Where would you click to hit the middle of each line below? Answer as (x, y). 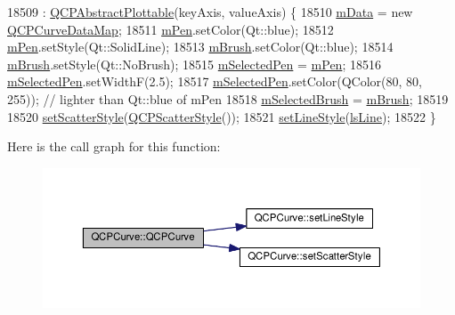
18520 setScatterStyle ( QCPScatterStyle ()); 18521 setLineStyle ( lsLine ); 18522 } (222, 116)
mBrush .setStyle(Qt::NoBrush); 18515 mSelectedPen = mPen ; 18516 (194, 64)
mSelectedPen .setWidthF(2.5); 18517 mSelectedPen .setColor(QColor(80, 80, (215, 81)
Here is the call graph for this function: (114, 146)
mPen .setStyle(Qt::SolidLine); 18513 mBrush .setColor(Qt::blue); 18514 (200, 47)
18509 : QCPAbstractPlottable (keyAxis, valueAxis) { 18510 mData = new (210, 12)
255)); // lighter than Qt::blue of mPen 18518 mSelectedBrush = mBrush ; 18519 (228, 98)
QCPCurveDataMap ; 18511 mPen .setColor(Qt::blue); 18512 (171, 29)
